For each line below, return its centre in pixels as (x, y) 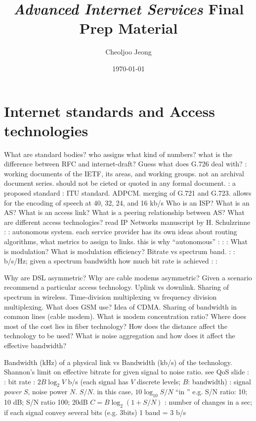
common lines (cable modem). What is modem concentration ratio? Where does (125, 316)
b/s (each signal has (98, 381)
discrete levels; (159, 381)
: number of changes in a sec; (209, 402)
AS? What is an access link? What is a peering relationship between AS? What (124, 212)
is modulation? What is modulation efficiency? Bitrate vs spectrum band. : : (120, 251)
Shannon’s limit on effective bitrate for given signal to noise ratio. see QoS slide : (127, 372)
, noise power (48, 392)
